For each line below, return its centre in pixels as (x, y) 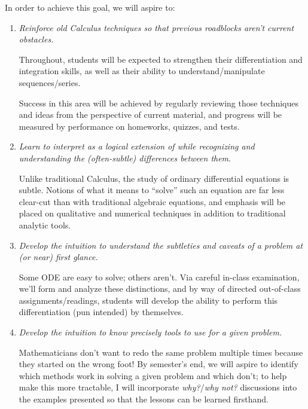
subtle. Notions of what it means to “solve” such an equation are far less (152, 190)
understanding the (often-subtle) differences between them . (125, 158)
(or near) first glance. (58, 257)
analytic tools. (45, 225)
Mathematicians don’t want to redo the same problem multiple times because (161, 352)
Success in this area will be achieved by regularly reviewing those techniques (158, 103)
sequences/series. (50, 82)
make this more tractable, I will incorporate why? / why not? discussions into (158, 387)
